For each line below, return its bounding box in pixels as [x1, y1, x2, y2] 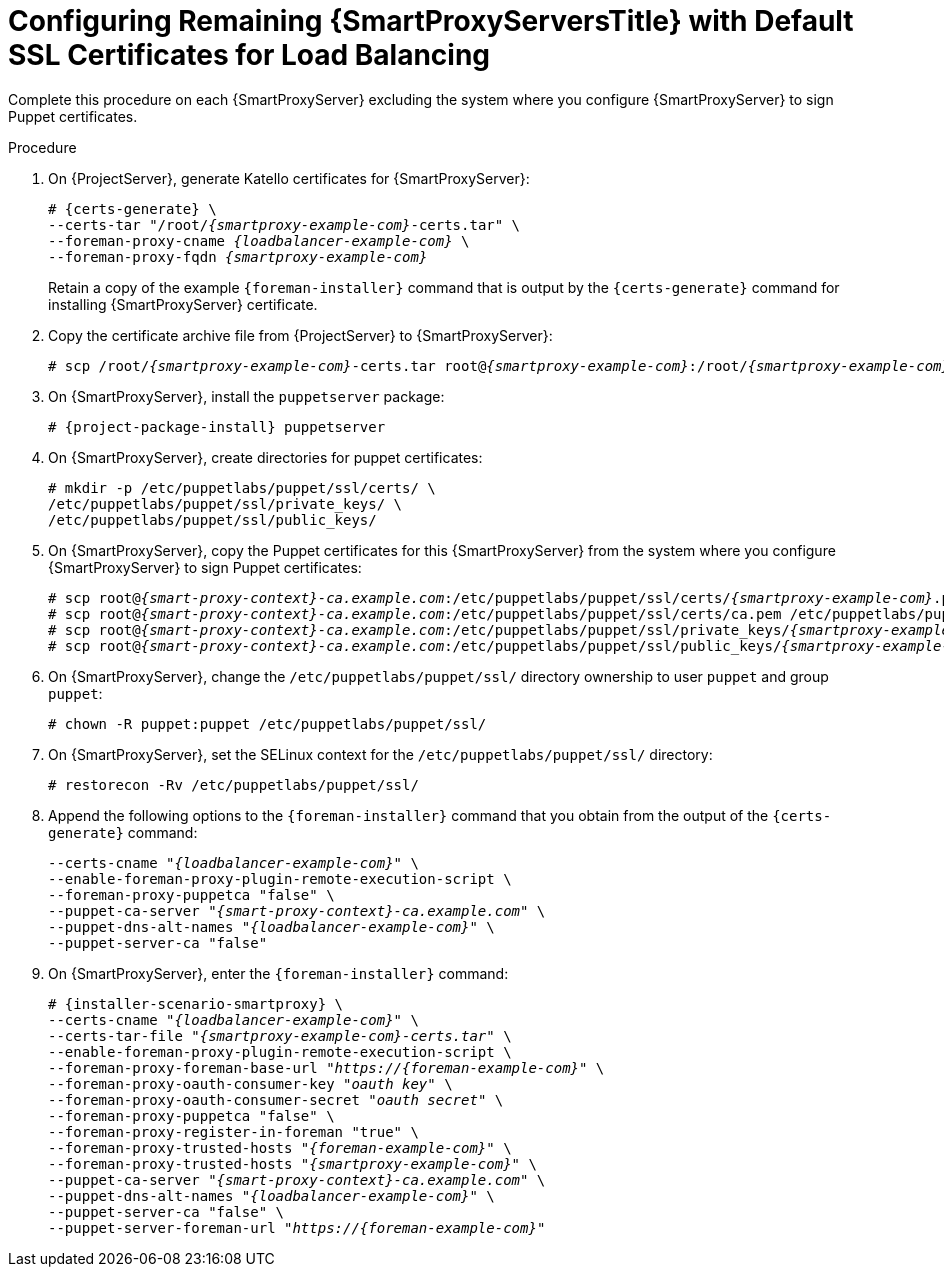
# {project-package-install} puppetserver [48, 418, 386, 435]
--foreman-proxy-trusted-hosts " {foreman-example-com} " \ [48, 1139, 512, 1156]
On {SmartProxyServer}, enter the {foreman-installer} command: [48, 964, 509, 982]
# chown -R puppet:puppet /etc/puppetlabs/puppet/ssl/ [48, 715, 487, 732]
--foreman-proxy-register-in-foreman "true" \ [48, 1123, 419, 1140]
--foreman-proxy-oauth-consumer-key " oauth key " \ [48, 1075, 453, 1092]
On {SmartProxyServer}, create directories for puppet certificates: [48, 448, 483, 466]
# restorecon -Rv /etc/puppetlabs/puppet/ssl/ [48, 776, 419, 793]
